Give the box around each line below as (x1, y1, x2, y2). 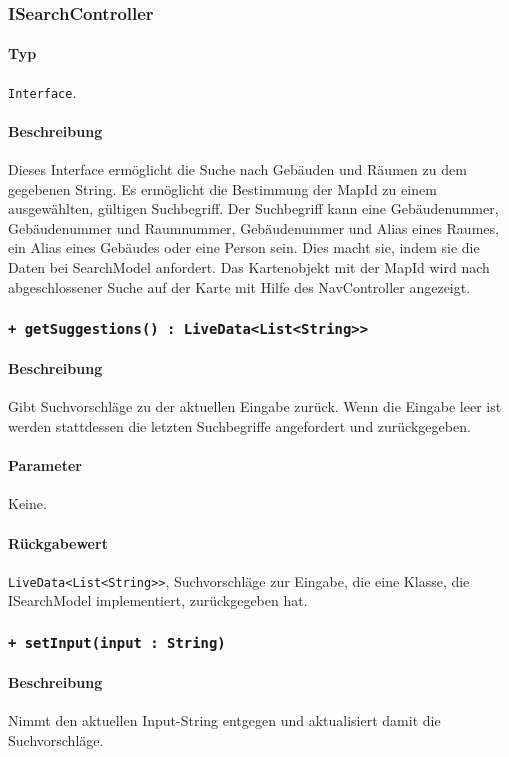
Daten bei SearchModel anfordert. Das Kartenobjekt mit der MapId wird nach (8, 257, 490, 278)
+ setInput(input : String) (8, 635, 226, 651)
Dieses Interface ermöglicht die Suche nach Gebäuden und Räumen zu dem (8, 159, 467, 180)
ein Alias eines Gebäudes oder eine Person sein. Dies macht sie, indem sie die (8, 237, 480, 258)
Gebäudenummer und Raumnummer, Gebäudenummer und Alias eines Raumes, (8, 217, 499, 238)
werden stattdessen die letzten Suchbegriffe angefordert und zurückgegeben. (8, 416, 471, 437)
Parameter (8, 455, 82, 476)
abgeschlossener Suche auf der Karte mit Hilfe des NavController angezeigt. (8, 276, 471, 297)
